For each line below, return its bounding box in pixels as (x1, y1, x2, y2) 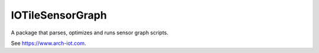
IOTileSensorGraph (11, 9, 108, 22)
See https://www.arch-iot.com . (11, 40, 86, 47)
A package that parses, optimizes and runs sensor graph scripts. (11, 29, 168, 36)
